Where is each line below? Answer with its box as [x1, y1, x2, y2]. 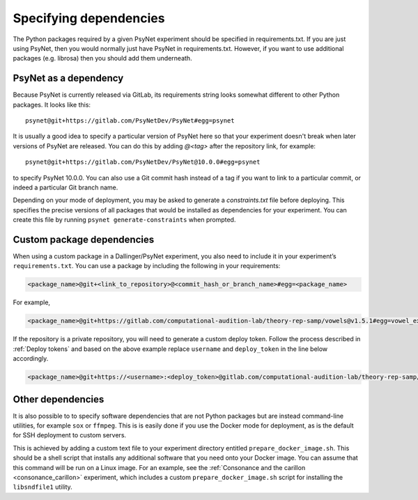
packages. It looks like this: [13, 100, 91, 109]
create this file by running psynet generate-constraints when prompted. [13, 216, 236, 224]
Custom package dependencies [13, 233, 155, 245]
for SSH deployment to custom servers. [13, 431, 127, 439]
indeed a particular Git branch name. [13, 183, 118, 192]
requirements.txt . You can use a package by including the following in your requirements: [13, 262, 281, 270]
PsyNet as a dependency [13, 72, 124, 84]
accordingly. [13, 354, 49, 363]
